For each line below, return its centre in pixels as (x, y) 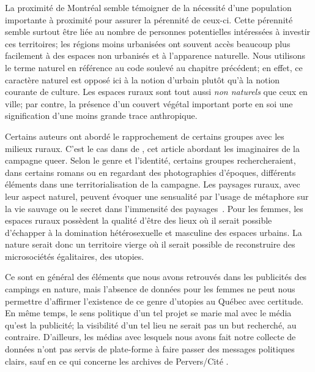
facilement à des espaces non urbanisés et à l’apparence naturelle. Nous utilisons (155, 55)
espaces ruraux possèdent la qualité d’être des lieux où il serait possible (139, 220)
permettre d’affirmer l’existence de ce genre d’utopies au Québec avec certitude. (154, 301)
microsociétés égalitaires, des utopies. (75, 256)
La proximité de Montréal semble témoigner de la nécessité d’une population (148, 7)
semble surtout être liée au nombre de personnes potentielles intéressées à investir (158, 32)
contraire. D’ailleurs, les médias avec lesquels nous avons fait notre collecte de (150, 337)
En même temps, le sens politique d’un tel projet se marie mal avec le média (148, 313)
